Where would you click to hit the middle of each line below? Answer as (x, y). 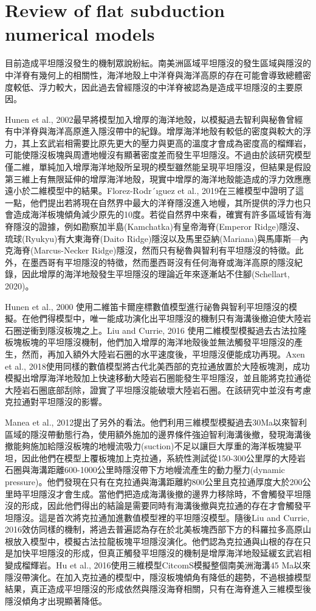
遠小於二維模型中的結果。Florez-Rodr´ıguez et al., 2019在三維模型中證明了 (150, 191)
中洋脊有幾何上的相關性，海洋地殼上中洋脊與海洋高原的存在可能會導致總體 (154, 74)
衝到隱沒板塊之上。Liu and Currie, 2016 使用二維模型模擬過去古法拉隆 (168, 330)
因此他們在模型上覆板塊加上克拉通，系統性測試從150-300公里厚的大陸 (159, 457)
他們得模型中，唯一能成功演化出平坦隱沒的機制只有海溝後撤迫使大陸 (166, 318)
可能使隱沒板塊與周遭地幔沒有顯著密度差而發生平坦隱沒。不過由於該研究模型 (158, 155)
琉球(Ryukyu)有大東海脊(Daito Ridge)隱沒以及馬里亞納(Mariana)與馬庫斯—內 (157, 238)
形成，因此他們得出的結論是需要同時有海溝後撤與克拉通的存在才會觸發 (162, 506)
